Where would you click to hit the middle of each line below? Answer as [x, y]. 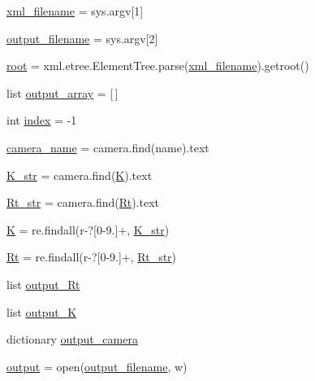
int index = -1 [42, 120]
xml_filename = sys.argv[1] [75, 11]
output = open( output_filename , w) [97, 366]
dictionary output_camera [72, 339]
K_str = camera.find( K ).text [80, 175]
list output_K [42, 311]
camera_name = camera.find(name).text [108, 147]
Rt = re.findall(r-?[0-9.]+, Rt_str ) [92, 257]
